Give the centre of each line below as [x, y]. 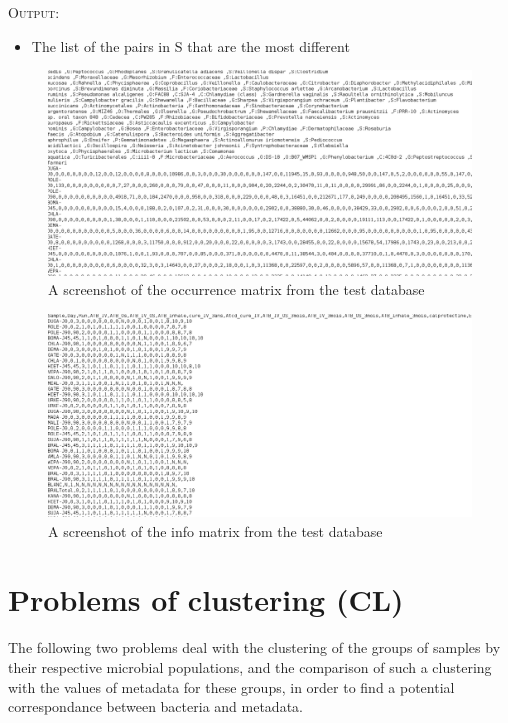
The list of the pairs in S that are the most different [190, 45]
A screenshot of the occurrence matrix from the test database [236, 289]
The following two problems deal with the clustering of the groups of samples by [254, 647]
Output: [34, 12]
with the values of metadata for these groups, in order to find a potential [231, 686]
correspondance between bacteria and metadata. [155, 706]
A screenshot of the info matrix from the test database [215, 530]
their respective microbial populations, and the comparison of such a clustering [250, 666]
